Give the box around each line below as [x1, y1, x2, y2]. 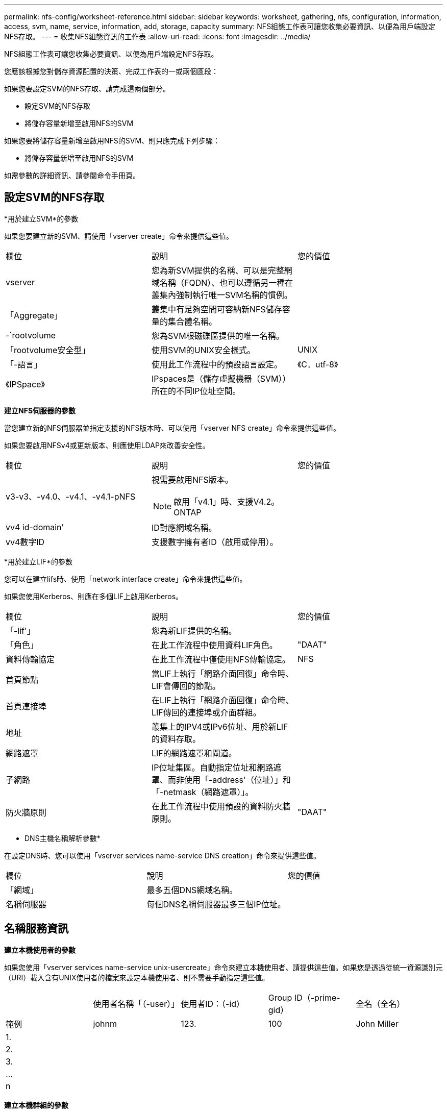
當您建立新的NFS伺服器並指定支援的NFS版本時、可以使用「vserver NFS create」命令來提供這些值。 [4, 423, 340, 432]
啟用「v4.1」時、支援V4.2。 [173, 496, 280, 507]
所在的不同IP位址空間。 [151, 385, 241, 396]
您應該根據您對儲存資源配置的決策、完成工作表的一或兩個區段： [4, 67, 218, 76]
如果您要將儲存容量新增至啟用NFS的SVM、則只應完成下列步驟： [4, 136, 220, 145]
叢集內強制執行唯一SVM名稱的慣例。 [151, 289, 292, 300]
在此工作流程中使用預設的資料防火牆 [151, 801, 290, 811]
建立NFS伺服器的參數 [4, 406, 76, 415]
